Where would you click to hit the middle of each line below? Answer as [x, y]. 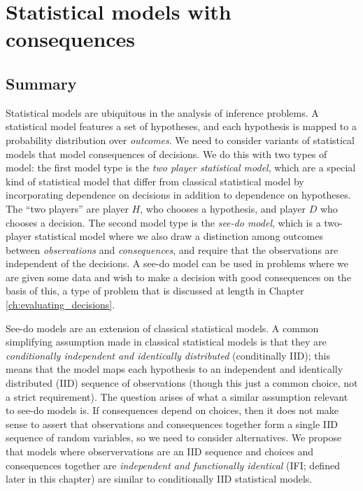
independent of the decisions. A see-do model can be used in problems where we [177, 263]
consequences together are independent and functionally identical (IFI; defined [173, 465]
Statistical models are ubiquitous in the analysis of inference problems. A [162, 112]
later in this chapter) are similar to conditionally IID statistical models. [159, 479]
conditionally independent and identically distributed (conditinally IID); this [168, 355]
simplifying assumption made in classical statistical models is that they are [166, 342]
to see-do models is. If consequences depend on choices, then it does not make [172, 410]
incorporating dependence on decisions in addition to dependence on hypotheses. [178, 195]
